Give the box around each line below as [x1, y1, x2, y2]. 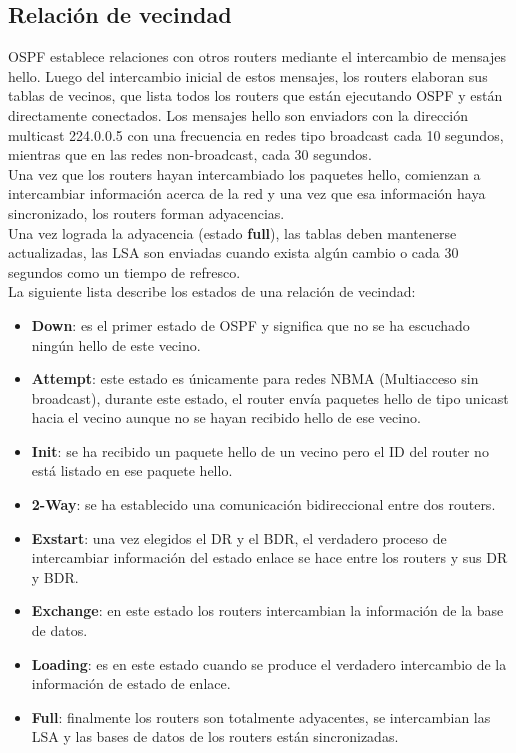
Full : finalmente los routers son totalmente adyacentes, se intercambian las [31, 706, 491, 727]
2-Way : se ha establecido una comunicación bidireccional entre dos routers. [31, 494, 496, 515]
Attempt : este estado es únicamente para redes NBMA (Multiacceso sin [31, 368, 479, 389]
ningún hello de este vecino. [31, 334, 201, 355]
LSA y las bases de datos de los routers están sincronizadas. [31, 726, 399, 747]
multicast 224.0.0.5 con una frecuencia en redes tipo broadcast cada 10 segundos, [8, 124, 504, 145]
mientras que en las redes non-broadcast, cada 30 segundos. [8, 144, 372, 165]
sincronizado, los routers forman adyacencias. [8, 202, 285, 223]
